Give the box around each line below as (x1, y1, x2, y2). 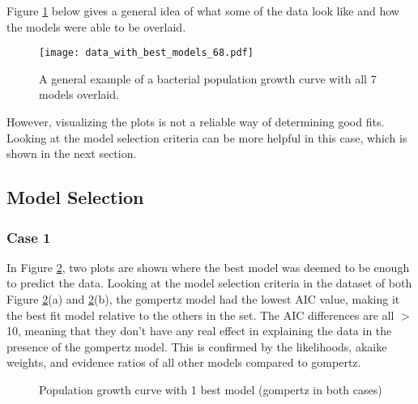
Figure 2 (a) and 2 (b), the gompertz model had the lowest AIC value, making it (6, 291, 400, 307)
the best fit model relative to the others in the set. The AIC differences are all (6, 306, 395, 323)
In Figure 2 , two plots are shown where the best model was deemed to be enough (6, 258, 410, 275)
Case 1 (6, 227, 51, 247)
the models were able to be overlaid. (6, 18, 186, 35)
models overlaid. (39, 86, 119, 103)
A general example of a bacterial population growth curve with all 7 (39, 70, 377, 87)
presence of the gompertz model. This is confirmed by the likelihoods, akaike (6, 338, 387, 355)
